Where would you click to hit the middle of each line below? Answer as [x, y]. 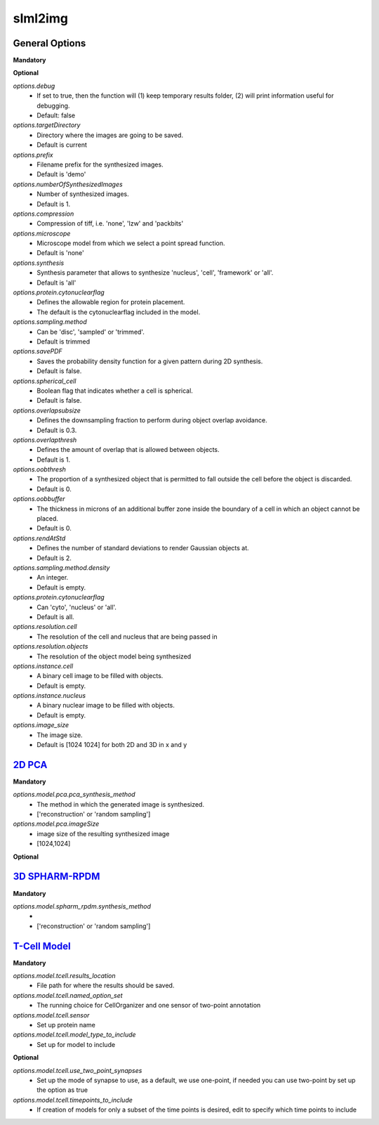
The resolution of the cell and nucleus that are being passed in [127, 637]
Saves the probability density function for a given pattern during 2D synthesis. [150, 361]
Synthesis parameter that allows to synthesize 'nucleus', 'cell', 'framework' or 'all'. [155, 273]
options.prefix [33, 155]
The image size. [60, 735]
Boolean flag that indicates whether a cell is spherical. [115, 391]
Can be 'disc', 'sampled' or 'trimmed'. [91, 332]
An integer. [53, 578]
